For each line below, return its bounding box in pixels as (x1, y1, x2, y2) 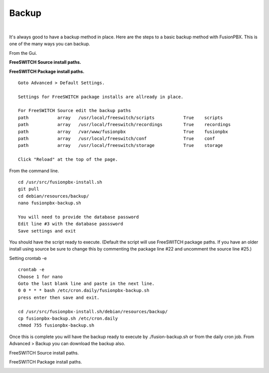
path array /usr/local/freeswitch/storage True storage (18, 142, 223, 148)
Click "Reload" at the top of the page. (18, 157, 118, 162)
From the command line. (9, 167, 59, 174)
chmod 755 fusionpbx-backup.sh (18, 323, 95, 328)
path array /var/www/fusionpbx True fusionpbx (18, 128, 229, 134)
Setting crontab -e (9, 255, 47, 261)
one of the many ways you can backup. (9, 41, 91, 47)
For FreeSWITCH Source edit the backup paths (18, 108, 132, 114)
